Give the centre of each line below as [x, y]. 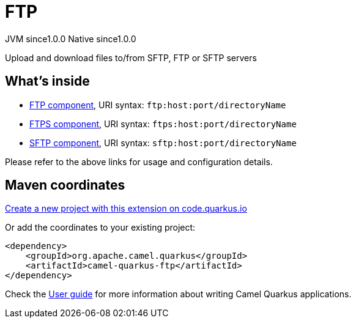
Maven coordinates [65, 185]
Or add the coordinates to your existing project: [100, 228]
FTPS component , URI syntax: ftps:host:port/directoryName [163, 124]
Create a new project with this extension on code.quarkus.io [126, 209]
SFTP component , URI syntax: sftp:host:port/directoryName [163, 143]
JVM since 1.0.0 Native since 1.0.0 [71, 39]
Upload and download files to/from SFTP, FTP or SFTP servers [131, 58]
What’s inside [47, 81]
